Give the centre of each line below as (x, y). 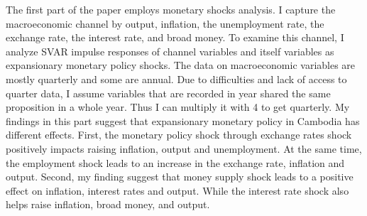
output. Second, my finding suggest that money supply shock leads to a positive (180, 177)
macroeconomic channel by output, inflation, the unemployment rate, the (165, 23)
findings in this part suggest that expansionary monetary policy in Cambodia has (183, 120)
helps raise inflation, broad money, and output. (108, 204)
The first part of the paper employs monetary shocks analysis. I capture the (171, 9)
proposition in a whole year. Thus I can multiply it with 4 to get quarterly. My (178, 107)
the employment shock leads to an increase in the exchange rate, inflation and (175, 162)
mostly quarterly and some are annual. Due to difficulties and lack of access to (176, 79)
